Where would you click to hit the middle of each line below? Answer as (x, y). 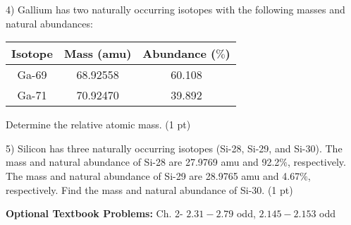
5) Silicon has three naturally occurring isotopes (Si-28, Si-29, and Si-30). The (174, 148)
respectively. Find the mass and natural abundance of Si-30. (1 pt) (149, 189)
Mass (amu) (98, 54)
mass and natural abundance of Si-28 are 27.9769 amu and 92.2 (143, 162)
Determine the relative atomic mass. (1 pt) (98, 124)
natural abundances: (49, 23)
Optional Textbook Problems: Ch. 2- (94, 213)
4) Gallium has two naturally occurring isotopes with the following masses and (175, 9)
